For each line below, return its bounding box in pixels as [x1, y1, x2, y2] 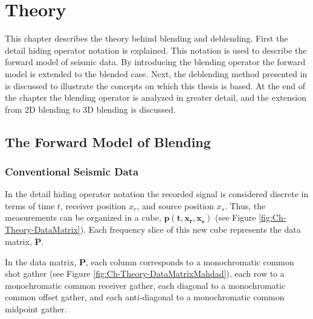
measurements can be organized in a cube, [5, 211, 161, 224]
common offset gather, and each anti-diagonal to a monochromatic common [5, 291, 285, 303]
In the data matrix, [5, 255, 77, 268]
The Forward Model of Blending [5, 132, 211, 151]
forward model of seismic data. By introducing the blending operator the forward [5, 55, 306, 68]
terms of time [5, 199, 55, 212]
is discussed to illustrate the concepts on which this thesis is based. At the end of [5, 79, 306, 92]
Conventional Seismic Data [5, 163, 139, 178]
